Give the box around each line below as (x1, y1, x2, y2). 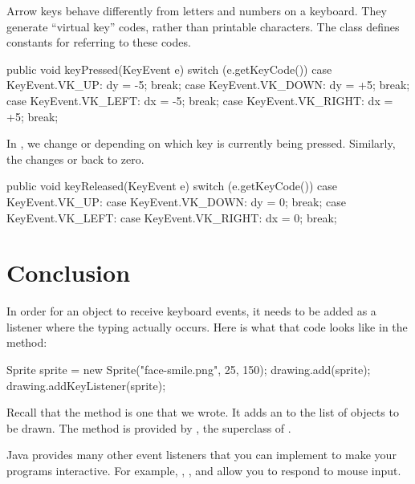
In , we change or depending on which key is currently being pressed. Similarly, (6, 135, 396, 152)
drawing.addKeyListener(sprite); (6, 376, 166, 393)
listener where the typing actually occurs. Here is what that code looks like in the (6, 318, 408, 335)
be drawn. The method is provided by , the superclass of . (6, 419, 291, 436)
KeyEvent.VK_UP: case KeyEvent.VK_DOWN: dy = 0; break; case (6, 193, 346, 209)
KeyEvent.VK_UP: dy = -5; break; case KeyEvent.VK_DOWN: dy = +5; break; (6, 76, 410, 93)
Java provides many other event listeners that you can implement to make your (6, 446, 397, 463)
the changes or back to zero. (6, 150, 144, 167)
